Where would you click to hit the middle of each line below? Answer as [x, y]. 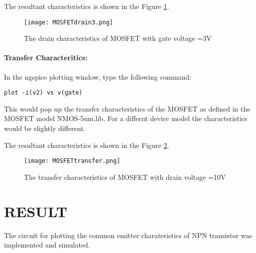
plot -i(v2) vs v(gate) [43, 93]
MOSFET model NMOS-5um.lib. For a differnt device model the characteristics [126, 118]
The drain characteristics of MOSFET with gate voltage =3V [118, 38]
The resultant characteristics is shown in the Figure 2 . [87, 145]
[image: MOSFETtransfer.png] [72, 161]
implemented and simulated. [47, 245]
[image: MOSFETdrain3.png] [68, 22]
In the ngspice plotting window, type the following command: [98, 76]
